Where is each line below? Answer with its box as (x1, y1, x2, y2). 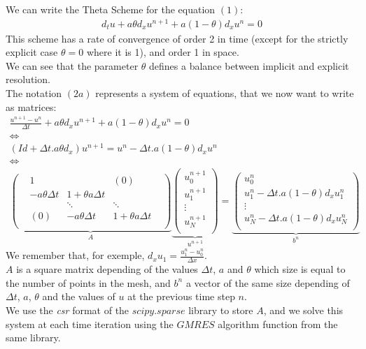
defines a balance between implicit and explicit (149, 58, 349, 73)
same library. (6, 330, 61, 345)
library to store (188, 302, 253, 317)
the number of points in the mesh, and (6, 275, 171, 290)
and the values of (42, 289, 115, 304)
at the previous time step (127, 289, 235, 304)
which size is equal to (254, 262, 346, 276)
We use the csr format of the (6, 302, 129, 317)
